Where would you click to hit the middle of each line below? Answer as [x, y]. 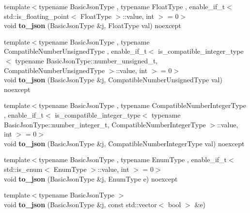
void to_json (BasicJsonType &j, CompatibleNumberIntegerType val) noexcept [124, 143]
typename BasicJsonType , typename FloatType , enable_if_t [132, 6]
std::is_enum [23, 169]
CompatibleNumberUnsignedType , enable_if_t [75, 51]
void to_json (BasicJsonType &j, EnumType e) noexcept [91, 178]
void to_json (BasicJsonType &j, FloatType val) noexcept [93, 25]
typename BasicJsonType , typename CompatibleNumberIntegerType [142, 105]
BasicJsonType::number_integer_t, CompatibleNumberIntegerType [105, 124]
